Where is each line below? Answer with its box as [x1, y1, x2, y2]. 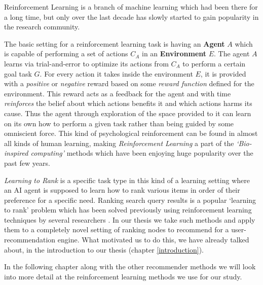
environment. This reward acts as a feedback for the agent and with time [4, 88, 231, 98]
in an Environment [142, 48, 207, 59]
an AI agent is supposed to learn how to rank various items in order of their [4, 185, 240, 195]
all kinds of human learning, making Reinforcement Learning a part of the [4, 137, 234, 148]
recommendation [4, 234, 56, 245]
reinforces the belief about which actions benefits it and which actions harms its [4, 98, 252, 109]
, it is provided [200, 68, 246, 79]
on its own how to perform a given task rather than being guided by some [4, 118, 234, 128]
